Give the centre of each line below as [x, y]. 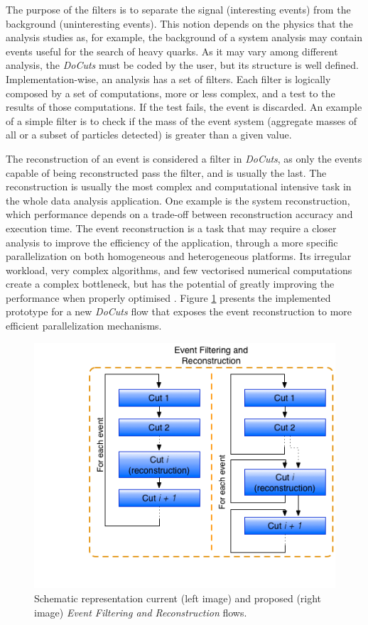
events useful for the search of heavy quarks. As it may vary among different [172, 51]
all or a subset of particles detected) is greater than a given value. [149, 135]
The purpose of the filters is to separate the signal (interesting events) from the [178, 9]
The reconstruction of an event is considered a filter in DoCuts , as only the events [184, 158]
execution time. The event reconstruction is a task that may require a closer [171, 228]
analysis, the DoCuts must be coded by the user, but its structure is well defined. [183, 65]
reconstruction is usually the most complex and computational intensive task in [179, 186]
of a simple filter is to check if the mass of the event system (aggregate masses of [182, 120]
